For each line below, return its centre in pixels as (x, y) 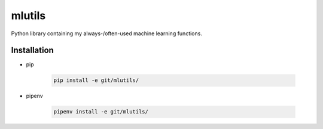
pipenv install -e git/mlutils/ (101, 112)
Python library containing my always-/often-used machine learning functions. (107, 33)
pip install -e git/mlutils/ (96, 80)
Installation (32, 50)
